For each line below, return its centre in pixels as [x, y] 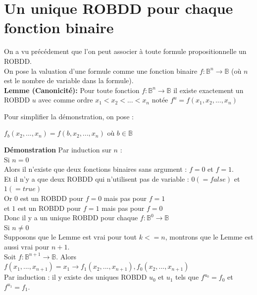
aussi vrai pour [27, 246]
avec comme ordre [66, 100]
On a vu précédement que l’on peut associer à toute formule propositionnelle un [125, 51]
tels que [187, 277]
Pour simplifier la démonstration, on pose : [69, 116]
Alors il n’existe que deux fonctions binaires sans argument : [96, 169]
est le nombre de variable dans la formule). [69, 80]
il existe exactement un [208, 90]
